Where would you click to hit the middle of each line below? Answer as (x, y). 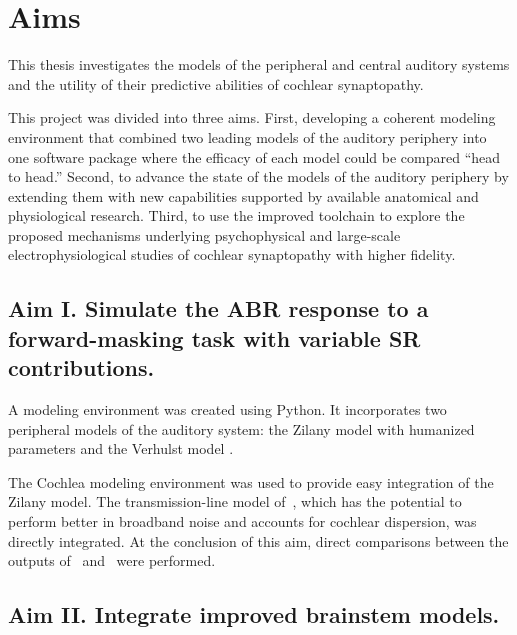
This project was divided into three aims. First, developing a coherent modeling (252, 117)
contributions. (81, 367)
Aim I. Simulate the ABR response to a (218, 308)
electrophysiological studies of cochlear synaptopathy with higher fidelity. (232, 254)
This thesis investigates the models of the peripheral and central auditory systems (259, 64)
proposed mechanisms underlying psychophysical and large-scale (204, 234)
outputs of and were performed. (112, 560)
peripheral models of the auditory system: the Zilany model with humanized (241, 428)
